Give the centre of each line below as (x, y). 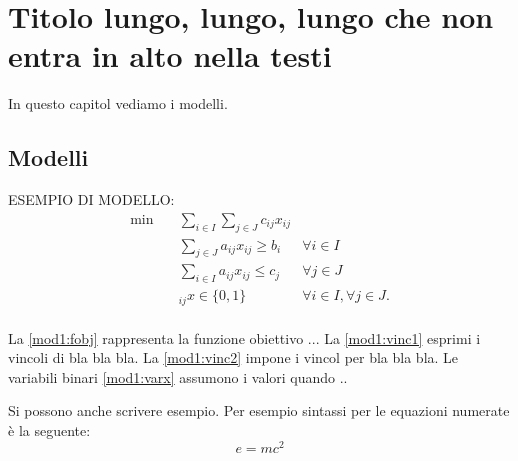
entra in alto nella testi (170, 55)
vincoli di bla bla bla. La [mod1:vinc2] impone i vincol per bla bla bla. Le (233, 357)
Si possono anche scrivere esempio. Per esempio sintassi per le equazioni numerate (259, 410)
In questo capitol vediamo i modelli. (118, 103)
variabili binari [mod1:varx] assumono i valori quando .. (178, 376)
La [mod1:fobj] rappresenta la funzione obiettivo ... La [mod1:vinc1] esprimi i (244, 337)
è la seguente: (49, 430)
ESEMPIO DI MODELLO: (91, 199)
